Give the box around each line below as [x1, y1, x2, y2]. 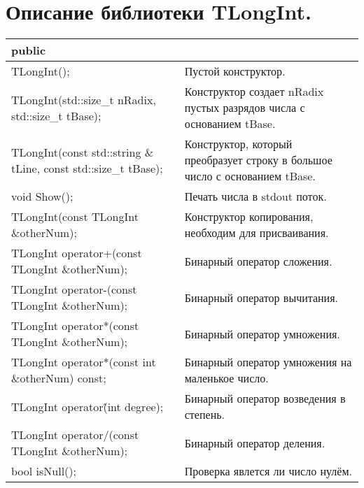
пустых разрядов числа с [184, 99, 305, 116]
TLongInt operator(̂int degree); [11, 398, 164, 415]
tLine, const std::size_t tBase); [11, 159, 163, 176]
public [11, 42, 46, 59]
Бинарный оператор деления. [184, 434, 325, 451]
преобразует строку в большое [184, 152, 332, 168]
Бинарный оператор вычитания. [184, 289, 338, 306]
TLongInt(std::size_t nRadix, [11, 91, 156, 108]
